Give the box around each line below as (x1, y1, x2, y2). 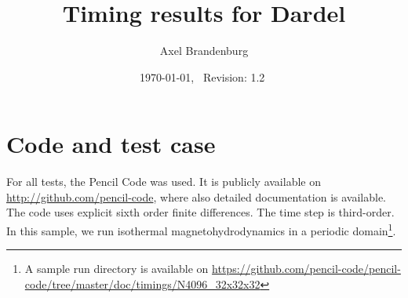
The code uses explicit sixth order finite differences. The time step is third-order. (6, 204, 395, 220)
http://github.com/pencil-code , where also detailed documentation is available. (6, 188, 387, 205)
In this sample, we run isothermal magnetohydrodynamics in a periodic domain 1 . (6, 220, 396, 238)
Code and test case (6, 128, 216, 160)
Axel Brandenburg (159, 42, 249, 59)
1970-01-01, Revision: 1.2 (140, 68, 265, 85)
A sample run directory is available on (24, 260, 209, 277)
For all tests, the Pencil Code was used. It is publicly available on (6, 173, 321, 190)
